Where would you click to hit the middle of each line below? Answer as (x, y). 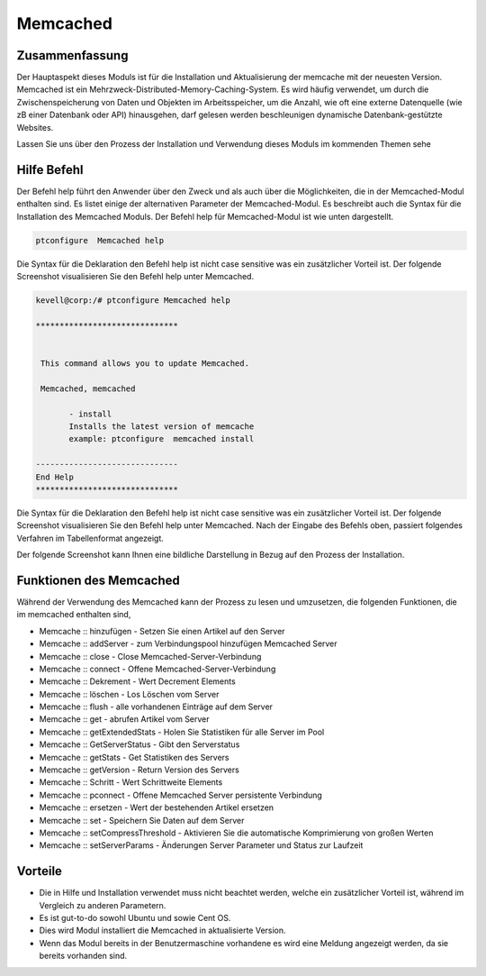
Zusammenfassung (72, 55)
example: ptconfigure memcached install (162, 439)
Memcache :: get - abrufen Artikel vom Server (125, 719)
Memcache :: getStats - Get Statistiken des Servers (134, 757)
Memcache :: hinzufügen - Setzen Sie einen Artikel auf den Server (162, 631)
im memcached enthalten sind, (74, 615)
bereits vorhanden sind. (83, 956)
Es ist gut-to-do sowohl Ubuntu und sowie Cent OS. (135, 918)
